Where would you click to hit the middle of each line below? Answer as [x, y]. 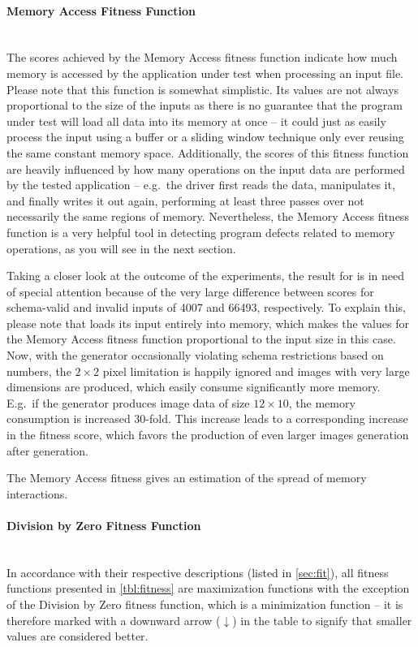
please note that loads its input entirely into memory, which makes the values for [208, 323]
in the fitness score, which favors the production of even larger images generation [208, 435]
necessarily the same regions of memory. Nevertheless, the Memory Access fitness [208, 216]
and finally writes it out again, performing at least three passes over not [185, 200]
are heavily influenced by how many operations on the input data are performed [206, 168]
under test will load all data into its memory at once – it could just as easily [196, 121]
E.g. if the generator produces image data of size [128, 402]
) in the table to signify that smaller [322, 620]
